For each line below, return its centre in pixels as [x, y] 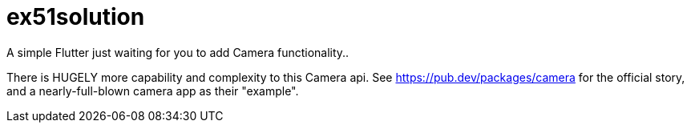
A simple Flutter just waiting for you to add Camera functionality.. [178, 52]
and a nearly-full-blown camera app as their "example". [153, 91]
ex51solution [76, 17]
